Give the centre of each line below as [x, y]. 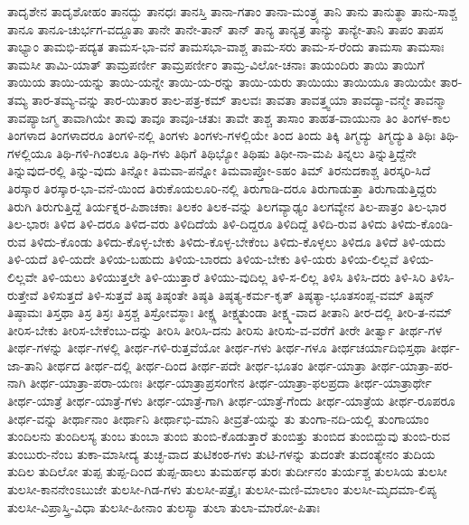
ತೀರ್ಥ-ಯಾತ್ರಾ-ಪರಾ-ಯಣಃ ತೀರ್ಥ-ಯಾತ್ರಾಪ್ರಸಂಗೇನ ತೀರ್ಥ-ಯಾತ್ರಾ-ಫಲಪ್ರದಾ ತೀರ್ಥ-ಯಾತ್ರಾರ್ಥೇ [231, 383]
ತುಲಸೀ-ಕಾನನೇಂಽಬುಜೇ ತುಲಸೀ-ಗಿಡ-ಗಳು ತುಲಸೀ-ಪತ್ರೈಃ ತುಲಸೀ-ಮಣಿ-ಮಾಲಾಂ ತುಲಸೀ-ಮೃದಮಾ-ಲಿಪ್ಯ [222, 489]
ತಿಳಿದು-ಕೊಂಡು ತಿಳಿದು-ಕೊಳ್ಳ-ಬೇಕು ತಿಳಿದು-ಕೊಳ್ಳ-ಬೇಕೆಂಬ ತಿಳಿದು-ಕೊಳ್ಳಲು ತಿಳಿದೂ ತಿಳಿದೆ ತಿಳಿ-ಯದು [238, 241]
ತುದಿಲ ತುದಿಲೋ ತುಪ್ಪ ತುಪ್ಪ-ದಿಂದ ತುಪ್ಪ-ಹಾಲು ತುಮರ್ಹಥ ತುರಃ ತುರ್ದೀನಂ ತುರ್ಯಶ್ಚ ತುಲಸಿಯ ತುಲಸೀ [227, 471]
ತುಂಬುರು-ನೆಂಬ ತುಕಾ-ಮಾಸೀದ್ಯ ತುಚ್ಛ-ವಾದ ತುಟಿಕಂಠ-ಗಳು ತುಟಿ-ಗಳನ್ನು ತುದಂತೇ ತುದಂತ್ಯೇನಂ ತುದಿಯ [221, 453]
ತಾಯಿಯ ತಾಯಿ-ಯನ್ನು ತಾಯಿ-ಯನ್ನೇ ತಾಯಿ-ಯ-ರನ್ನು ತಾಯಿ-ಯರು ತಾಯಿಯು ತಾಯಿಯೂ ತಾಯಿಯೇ [222, 82]
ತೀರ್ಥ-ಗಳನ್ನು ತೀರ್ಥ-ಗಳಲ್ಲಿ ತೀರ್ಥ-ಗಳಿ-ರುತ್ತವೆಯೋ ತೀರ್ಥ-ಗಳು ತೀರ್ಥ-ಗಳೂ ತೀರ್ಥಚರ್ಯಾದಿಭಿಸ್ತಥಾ [217, 347]
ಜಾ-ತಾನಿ [25, 365]
